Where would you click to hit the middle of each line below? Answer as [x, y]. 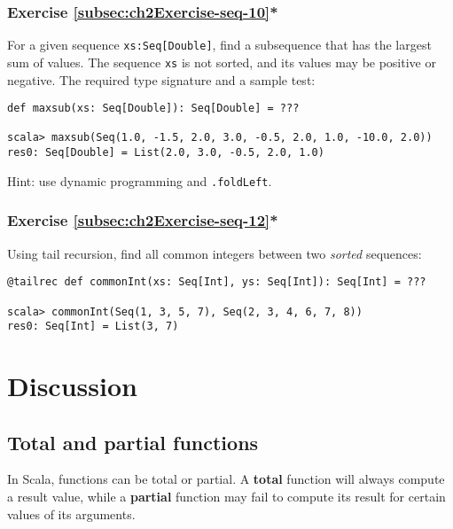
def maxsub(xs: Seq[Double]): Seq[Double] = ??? [153, 109]
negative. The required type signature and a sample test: [161, 79]
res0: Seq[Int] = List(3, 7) [93, 327]
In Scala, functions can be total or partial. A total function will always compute [226, 479]
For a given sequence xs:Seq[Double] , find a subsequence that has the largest [219, 45]
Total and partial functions [133, 442]
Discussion [72, 386]
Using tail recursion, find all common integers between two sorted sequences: [215, 253]
